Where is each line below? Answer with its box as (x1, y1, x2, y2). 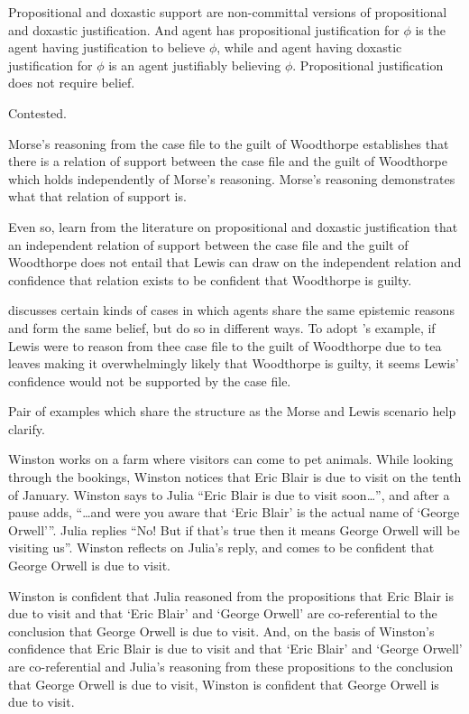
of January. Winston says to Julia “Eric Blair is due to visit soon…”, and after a (8, 485, 450, 504)
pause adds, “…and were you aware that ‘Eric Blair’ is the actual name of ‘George (8, 503, 460, 522)
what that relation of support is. (8, 187, 187, 206)
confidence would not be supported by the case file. (8, 371, 291, 390)
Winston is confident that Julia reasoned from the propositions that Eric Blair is (8, 586, 455, 605)
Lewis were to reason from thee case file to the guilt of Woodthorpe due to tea (8, 336, 442, 355)
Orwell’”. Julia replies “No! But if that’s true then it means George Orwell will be (8, 520, 460, 539)
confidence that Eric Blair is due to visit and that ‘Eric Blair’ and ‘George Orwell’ (8, 639, 463, 658)
